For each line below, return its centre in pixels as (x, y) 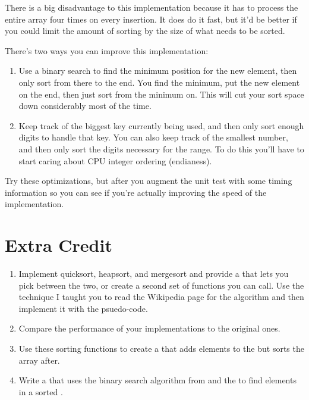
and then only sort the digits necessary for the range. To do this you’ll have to (161, 149)
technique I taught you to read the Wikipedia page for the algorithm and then (161, 297)
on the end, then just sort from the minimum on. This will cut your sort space (161, 94)
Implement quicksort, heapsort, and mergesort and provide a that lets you (154, 274)
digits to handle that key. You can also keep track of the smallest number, (153, 137)
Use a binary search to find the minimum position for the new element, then (158, 71)
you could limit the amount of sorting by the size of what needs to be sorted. (145, 31)
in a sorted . (41, 391)
